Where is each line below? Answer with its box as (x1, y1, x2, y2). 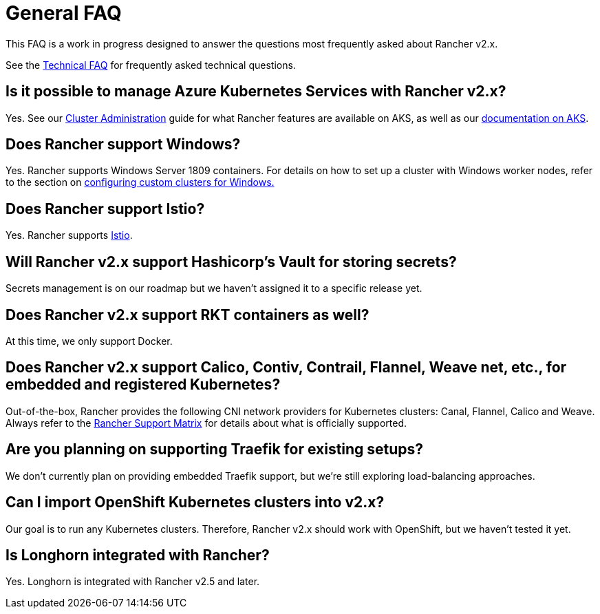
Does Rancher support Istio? (6, 200, 205, 218)
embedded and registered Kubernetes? (6, 376, 281, 394)
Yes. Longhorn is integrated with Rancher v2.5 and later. (6, 575, 260, 588)
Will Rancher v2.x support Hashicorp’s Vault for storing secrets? (6, 253, 457, 271)
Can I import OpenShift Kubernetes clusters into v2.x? (6, 494, 385, 511)
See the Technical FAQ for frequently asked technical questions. (6, 59, 296, 71)
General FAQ (6, 1, 122, 25)
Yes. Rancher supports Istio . (6, 229, 133, 242)
